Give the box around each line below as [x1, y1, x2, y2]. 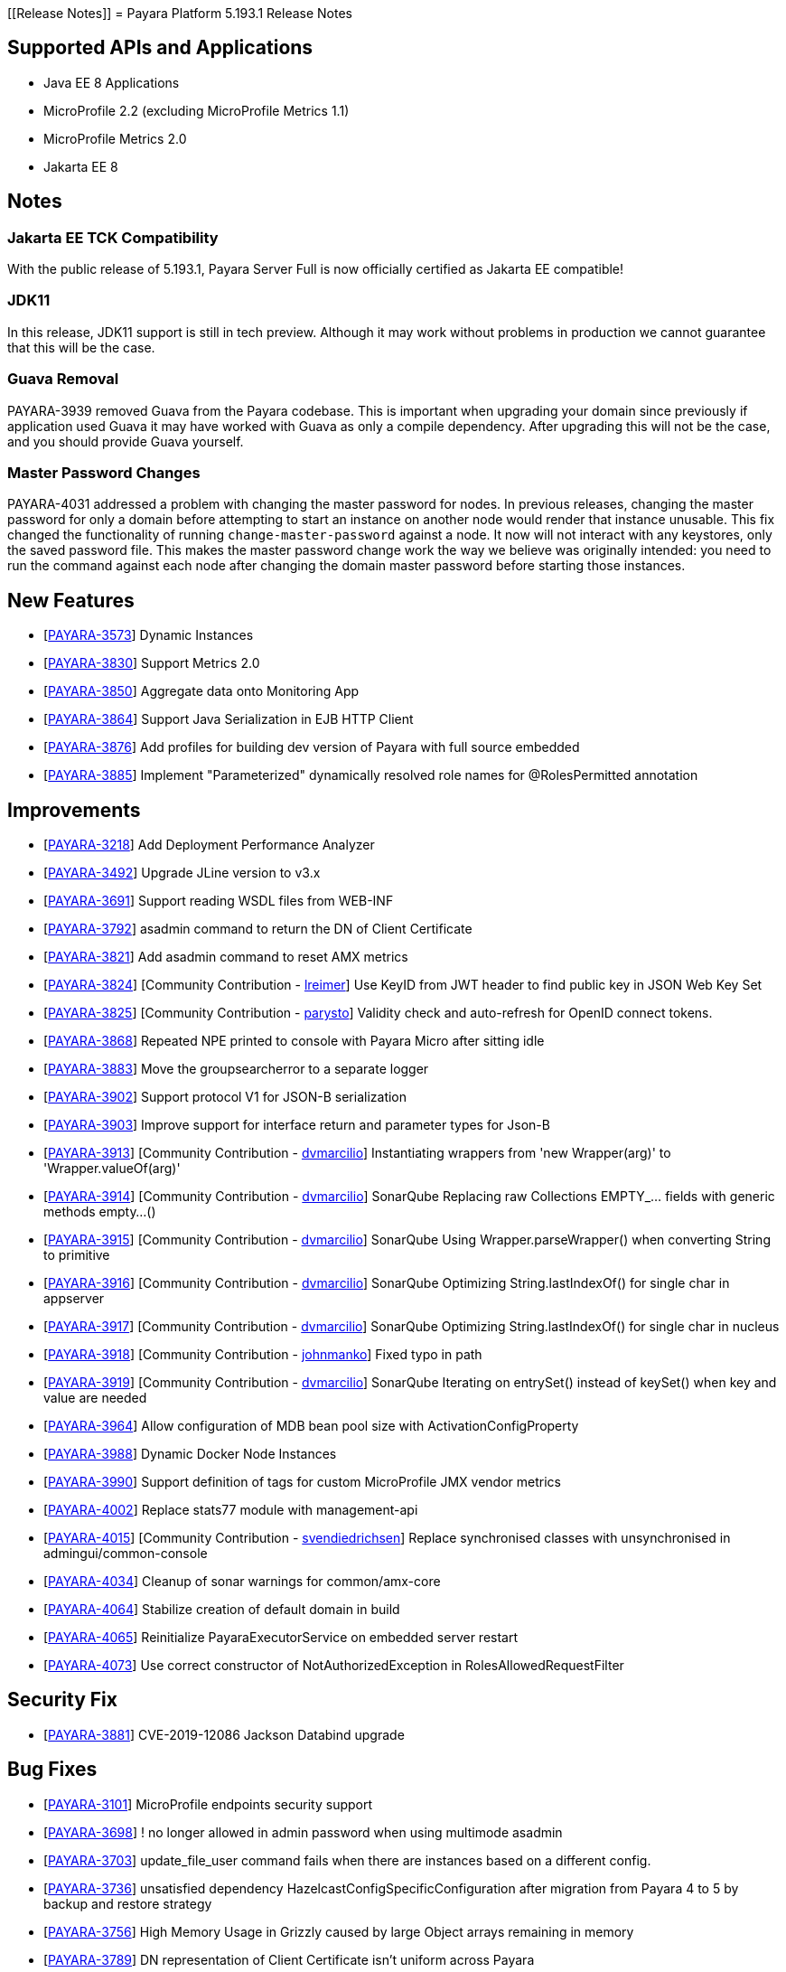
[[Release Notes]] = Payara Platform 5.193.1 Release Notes [7, 5, 352, 21]
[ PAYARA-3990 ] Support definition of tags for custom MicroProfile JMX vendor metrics [43, 1474, 561, 1489]
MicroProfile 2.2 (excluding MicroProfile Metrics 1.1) [43, 102, 350, 118]
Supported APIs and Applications [7, 36, 313, 60]
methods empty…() [43, 1204, 156, 1219]
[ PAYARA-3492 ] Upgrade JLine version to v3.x [43, 865, 321, 880]
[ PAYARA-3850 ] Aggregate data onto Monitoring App [43, 683, 360, 700]
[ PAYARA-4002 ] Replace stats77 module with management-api [43, 1502, 418, 1517]
